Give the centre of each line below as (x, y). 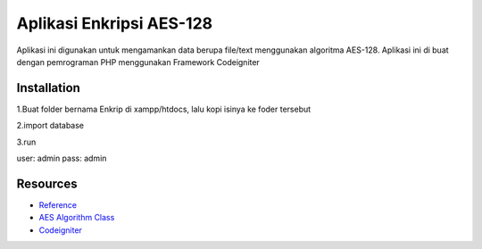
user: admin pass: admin (62, 158)
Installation (48, 88)
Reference (58, 204)
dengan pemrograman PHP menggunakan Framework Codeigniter (138, 62)
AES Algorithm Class (77, 218)
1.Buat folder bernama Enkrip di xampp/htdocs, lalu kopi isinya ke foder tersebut (164, 109)
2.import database (50, 126)
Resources (47, 183)
